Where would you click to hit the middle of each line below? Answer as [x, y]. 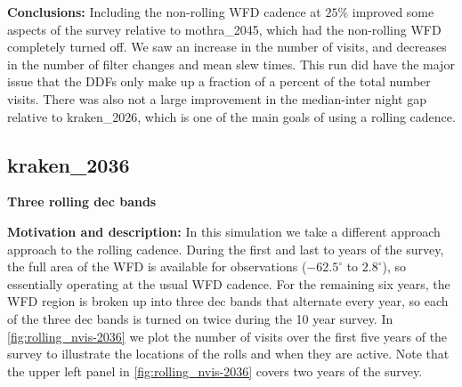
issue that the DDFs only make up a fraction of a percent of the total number [219, 81]
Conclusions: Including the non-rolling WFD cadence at [164, 12]
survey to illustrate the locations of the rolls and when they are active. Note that [228, 354]
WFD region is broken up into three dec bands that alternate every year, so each [228, 301]
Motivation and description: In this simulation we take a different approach [224, 231]
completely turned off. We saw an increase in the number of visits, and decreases [227, 47]
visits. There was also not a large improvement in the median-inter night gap [217, 98]
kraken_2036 [69, 164]
